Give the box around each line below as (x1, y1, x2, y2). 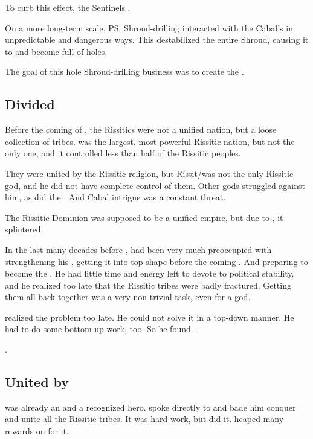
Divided (5, 95, 55, 114)
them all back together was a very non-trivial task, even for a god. (5, 290, 251, 303)
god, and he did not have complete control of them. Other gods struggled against (5, 179, 305, 191)
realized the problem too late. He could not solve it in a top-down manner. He (5, 310, 294, 323)
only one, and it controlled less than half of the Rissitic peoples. (5, 147, 241, 159)
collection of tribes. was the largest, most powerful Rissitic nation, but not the (5, 135, 295, 147)
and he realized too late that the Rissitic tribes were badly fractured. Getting (5, 278, 291, 291)
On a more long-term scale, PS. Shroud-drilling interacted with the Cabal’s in (5, 21, 293, 34)
